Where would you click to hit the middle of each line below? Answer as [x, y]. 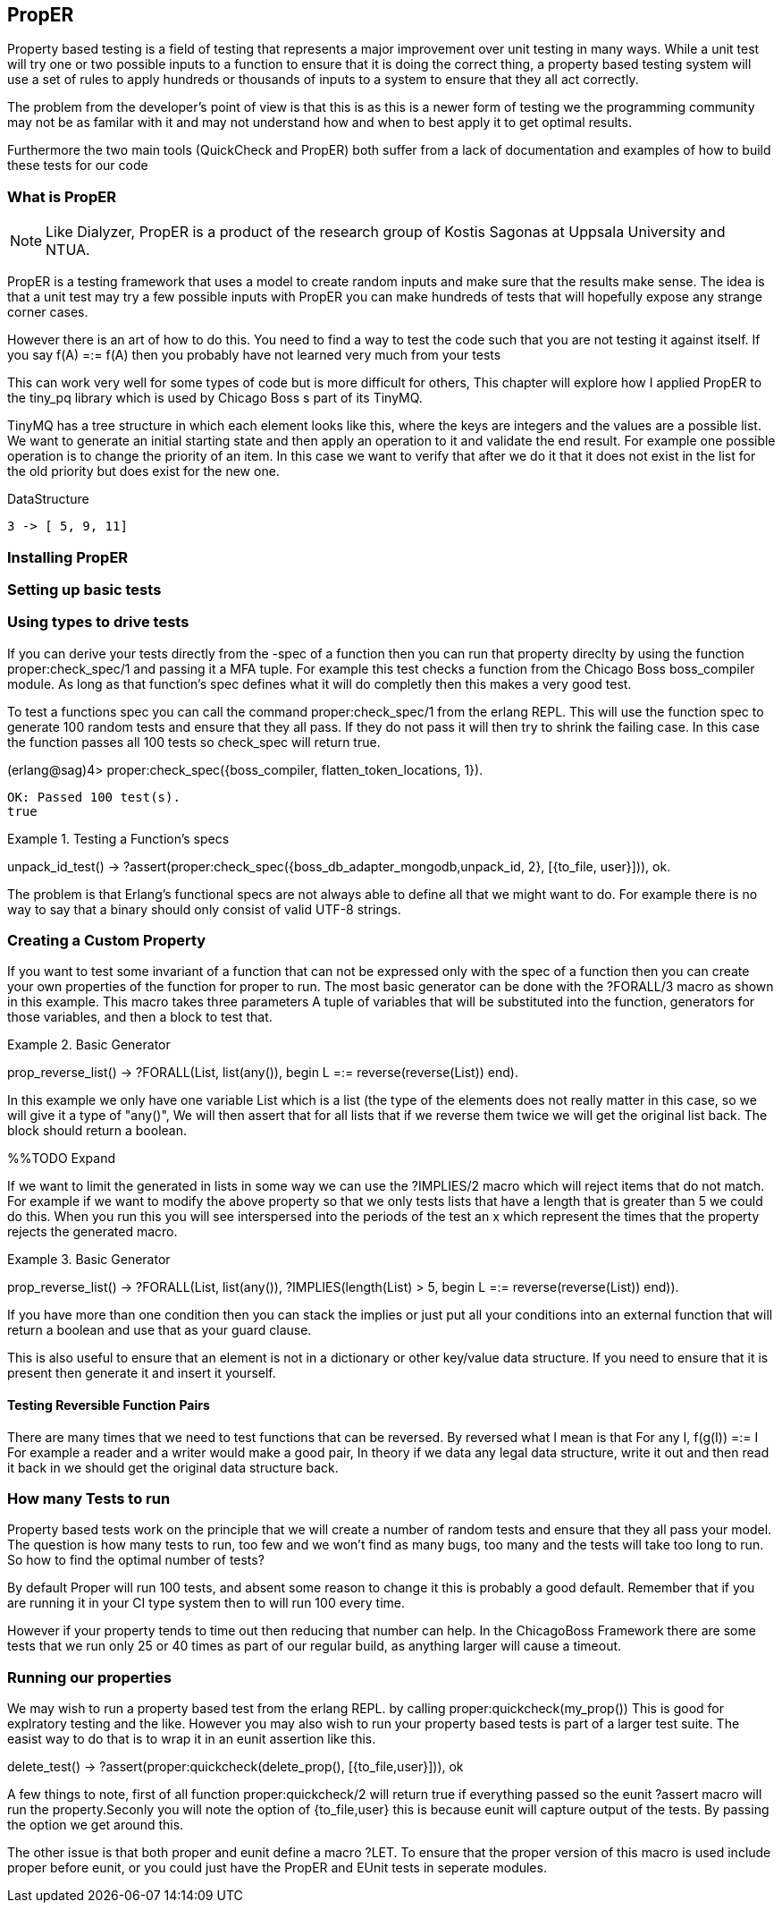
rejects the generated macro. [92, 1232]
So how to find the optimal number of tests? [136, 1560]
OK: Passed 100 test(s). [94, 797]
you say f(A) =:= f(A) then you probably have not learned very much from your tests [254, 355]
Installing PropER [68, 557]
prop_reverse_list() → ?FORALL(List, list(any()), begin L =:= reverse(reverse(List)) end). [263, 1073]
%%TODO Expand [62, 1159]
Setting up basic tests [84, 589]
